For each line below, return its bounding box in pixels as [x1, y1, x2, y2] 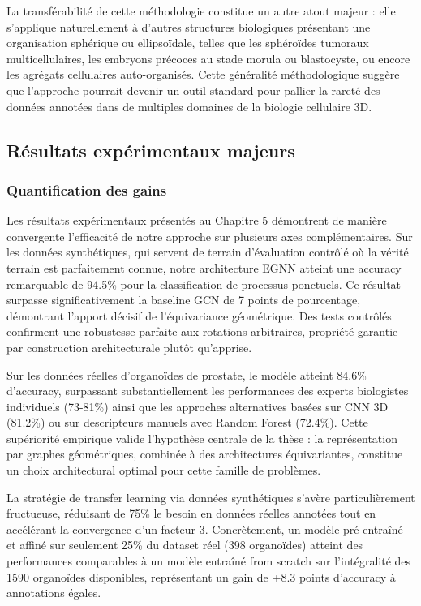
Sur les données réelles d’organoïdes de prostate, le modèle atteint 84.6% [6, 366, 367, 383]
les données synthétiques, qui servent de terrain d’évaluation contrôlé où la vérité [6, 243, 409, 260]
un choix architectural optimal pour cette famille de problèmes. [6, 462, 321, 479]
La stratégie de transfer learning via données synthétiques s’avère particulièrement [6, 488, 415, 505]
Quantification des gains [6, 179, 167, 200]
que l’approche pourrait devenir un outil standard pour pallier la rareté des [6, 81, 380, 98]
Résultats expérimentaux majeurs [6, 137, 295, 162]
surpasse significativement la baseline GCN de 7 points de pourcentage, [6, 291, 361, 308]
